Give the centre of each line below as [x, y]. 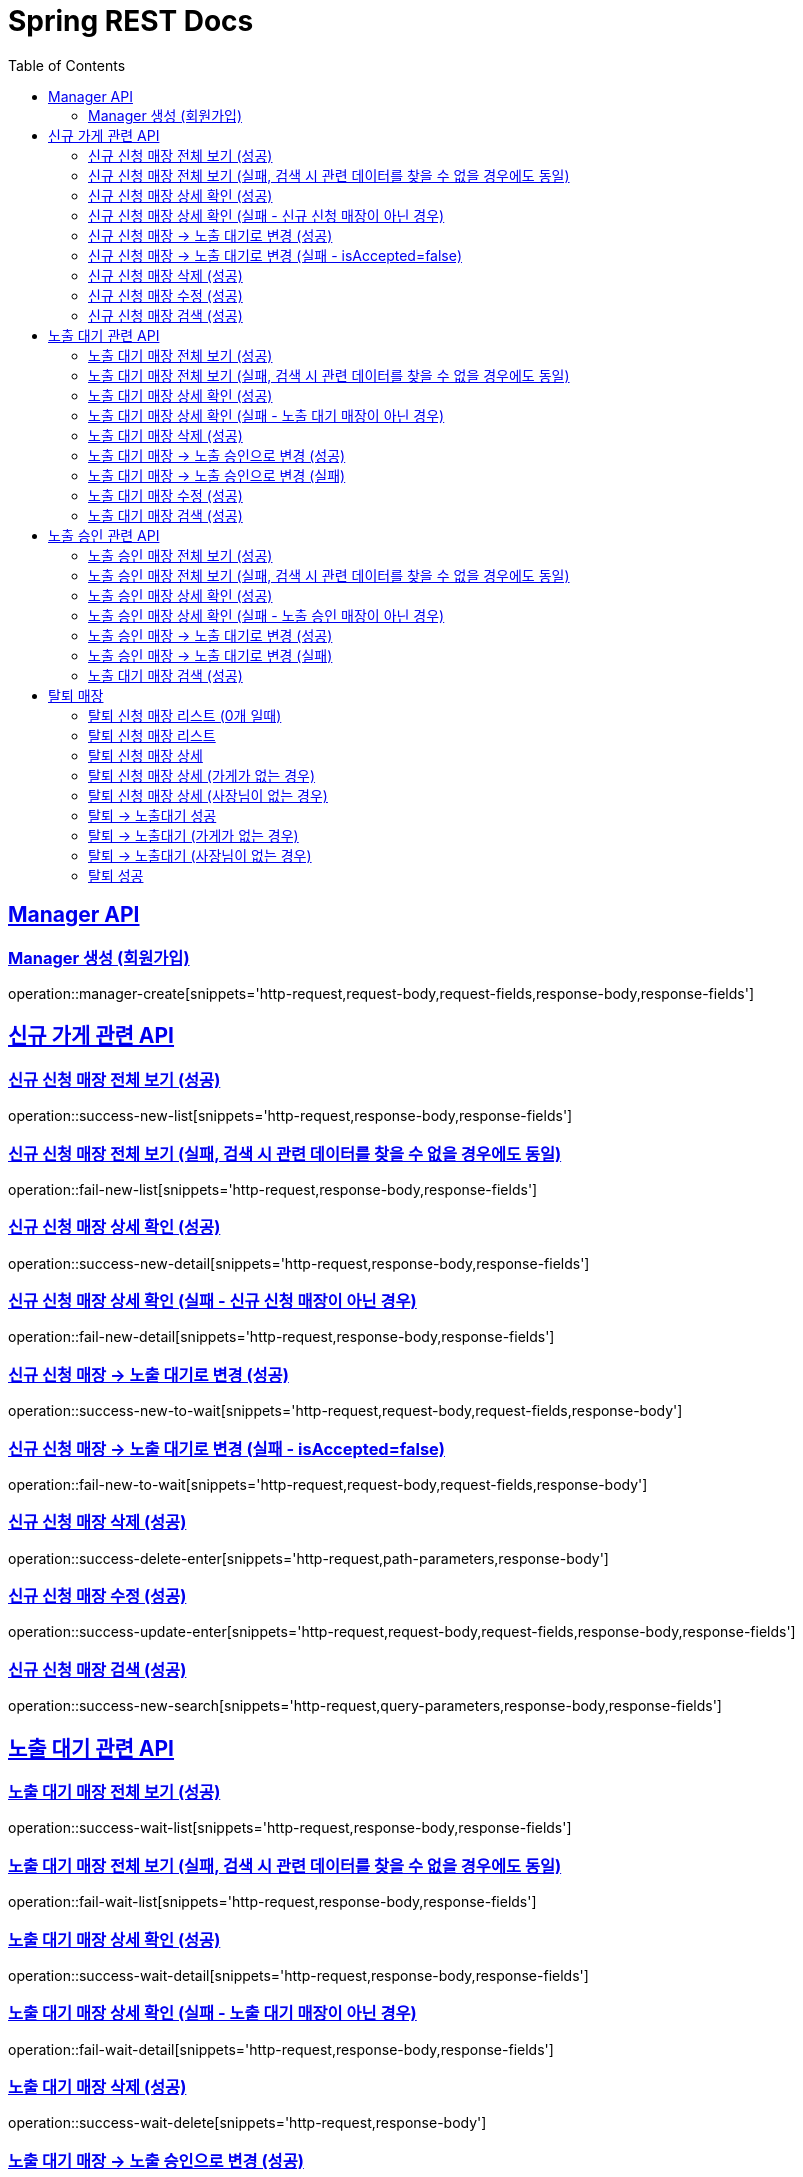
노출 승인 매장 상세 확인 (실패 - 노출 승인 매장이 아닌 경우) [266, 615]
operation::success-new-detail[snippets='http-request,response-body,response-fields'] [299, 1263]
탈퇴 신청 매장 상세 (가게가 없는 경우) [202, 775]
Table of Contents [67, 65]
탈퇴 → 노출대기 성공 [152, 815]
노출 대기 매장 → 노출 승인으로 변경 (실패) [217, 475]
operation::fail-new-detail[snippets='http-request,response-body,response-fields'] [281, 1337]
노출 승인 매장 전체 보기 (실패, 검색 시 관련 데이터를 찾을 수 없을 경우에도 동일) [329, 575]
